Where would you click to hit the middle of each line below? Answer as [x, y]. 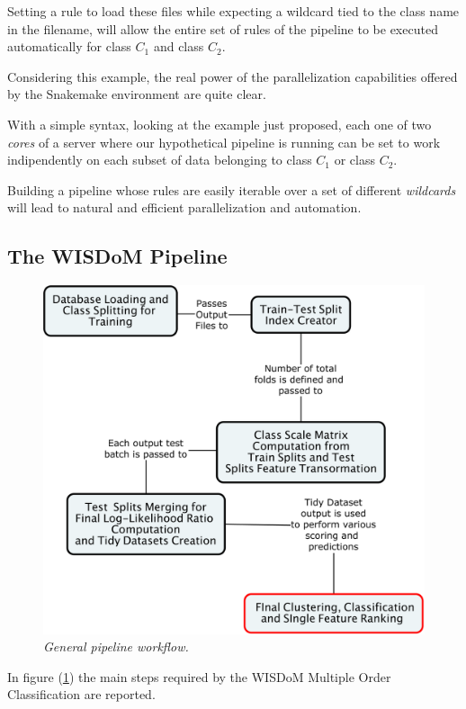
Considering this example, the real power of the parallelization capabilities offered [233, 76]
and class [179, 46]
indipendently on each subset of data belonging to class [160, 160]
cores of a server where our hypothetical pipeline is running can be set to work [224, 142]
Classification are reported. [81, 694]
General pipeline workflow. [116, 646]
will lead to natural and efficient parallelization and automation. [184, 207]
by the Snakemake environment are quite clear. [137, 94]
